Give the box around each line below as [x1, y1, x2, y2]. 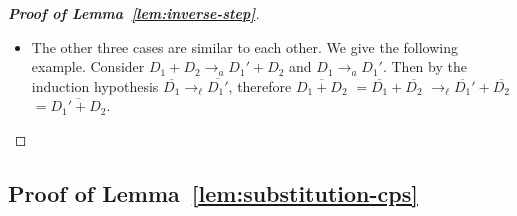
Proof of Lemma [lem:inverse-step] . [8, 3, 260, 23]
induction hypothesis [31, 75, 159, 96]
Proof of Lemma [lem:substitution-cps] [8, 177, 418, 208]
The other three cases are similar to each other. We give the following [31, 36, 458, 57]
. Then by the [382, 56, 467, 77]
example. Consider [31, 56, 145, 77]
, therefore [228, 75, 292, 96]
